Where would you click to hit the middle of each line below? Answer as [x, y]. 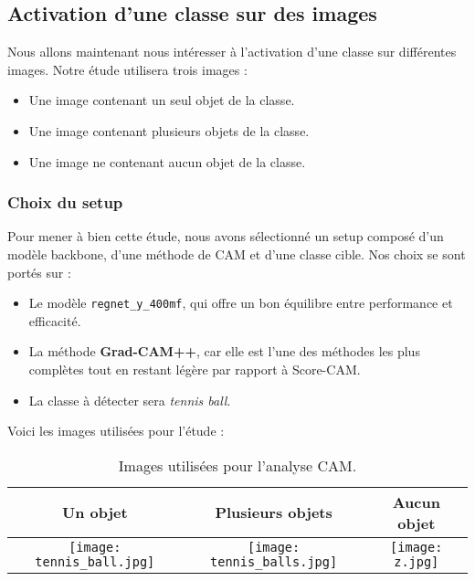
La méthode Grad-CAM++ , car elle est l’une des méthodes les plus [224, 351]
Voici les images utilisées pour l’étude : [116, 431]
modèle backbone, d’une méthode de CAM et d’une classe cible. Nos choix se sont [237, 254]
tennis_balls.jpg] [274, 561]
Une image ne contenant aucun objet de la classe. [167, 161]
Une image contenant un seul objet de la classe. [162, 100]
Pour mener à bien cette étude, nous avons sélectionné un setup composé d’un [226, 236]
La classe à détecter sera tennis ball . [130, 400]
